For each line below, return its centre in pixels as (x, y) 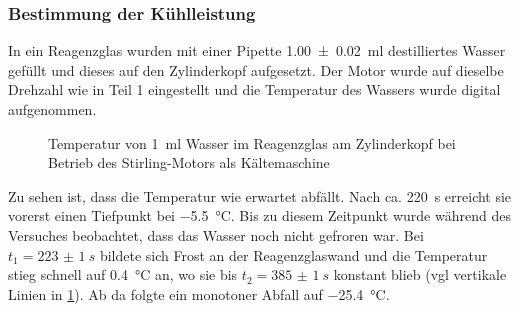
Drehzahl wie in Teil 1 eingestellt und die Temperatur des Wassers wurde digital (254, 89)
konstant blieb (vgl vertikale (420, 274)
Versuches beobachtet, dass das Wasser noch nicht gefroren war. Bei (216, 234)
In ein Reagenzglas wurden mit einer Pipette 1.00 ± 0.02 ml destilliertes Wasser (257, 50)
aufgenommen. (52, 109)
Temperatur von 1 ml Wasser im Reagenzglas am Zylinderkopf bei (252, 142)
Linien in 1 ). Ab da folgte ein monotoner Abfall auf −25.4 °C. (199, 293)
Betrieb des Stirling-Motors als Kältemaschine (189, 162)
